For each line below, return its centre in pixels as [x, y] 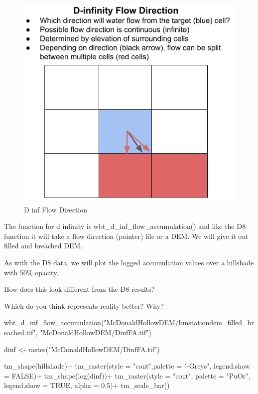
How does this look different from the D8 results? [79, 289]
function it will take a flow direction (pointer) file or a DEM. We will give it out [126, 236]
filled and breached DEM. [43, 246]
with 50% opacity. [31, 272]
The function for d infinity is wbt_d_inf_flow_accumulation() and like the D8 [125, 226]
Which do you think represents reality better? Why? [84, 305]
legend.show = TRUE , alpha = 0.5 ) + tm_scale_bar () [87, 385]
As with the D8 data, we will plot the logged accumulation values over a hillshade [129, 263]
